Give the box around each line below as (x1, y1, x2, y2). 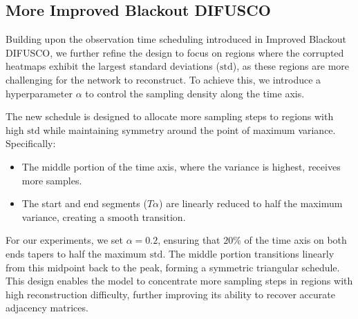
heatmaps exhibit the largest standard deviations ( (6, 59, 220, 73)
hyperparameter (6, 86, 73, 100)
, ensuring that (158, 233, 220, 247)
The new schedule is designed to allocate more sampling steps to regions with (6, 109, 334, 124)
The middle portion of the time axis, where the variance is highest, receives (21, 159, 341, 173)
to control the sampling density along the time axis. (85, 86, 305, 100)
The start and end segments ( (21, 196, 147, 211)
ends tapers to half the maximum (6, 246, 147, 260)
